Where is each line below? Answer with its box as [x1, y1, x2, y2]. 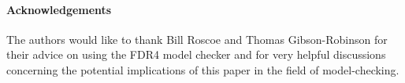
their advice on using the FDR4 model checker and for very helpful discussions [6, 46, 386, 63]
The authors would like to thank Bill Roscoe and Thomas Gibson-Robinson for [6, 31, 388, 47]
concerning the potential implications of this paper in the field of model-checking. [6, 61, 399, 78]
